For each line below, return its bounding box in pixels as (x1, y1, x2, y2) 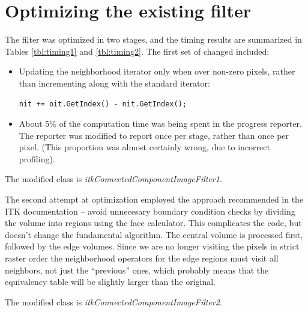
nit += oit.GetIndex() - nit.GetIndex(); (19, 99, 187, 108)
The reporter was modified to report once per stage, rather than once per (19, 129, 289, 141)
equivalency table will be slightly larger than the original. (5, 275, 216, 288)
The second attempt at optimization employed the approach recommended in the (5, 193, 304, 206)
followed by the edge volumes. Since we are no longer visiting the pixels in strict (5, 240, 300, 252)
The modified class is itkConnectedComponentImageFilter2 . (5, 295, 222, 308)
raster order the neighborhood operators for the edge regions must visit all (5, 252, 279, 265)
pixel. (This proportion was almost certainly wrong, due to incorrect (19, 141, 270, 153)
